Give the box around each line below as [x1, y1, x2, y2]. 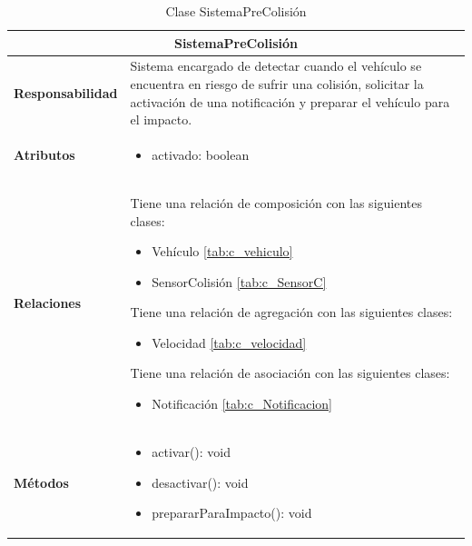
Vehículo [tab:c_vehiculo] [152, 242, 293, 261]
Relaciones [14, 293, 82, 313]
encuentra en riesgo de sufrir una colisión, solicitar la [130, 74, 424, 94]
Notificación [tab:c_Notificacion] [152, 394, 333, 413]
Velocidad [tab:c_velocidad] [152, 333, 307, 352]
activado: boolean [152, 145, 250, 164]
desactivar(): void [152, 472, 249, 491]
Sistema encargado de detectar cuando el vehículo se [130, 56, 422, 75]
